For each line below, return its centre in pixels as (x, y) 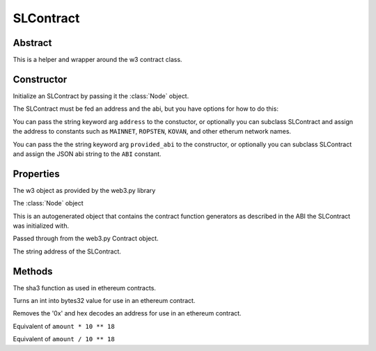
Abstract (32, 43)
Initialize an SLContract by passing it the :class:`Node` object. (101, 96)
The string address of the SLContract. (67, 251)
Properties (36, 174)
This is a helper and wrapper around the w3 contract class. (97, 60)
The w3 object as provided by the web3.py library (84, 190)
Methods (33, 271)
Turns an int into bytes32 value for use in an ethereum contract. (104, 301)
